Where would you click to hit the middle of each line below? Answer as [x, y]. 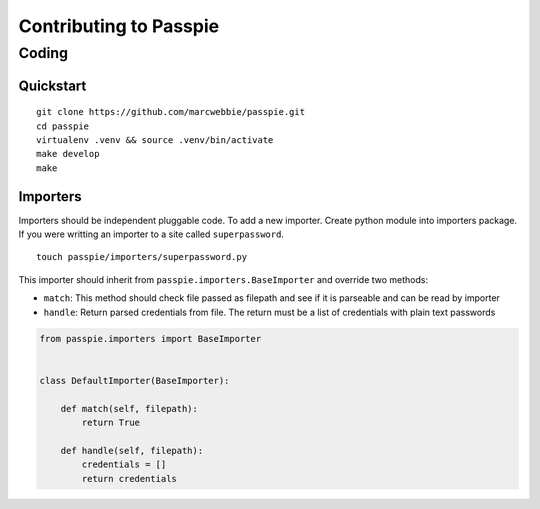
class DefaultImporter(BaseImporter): [134, 380]
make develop [68, 154]
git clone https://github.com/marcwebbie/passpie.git [170, 112]
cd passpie [63, 126]
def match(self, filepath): [129, 408]
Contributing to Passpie [119, 26]
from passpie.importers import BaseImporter [150, 338]
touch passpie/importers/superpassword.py [142, 257]
